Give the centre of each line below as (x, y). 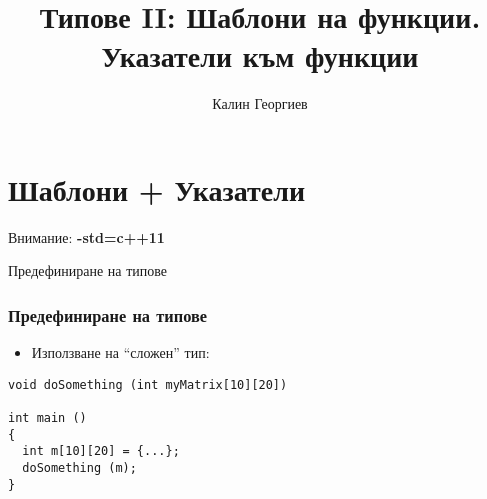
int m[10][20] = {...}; (101, 451)
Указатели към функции (260, 55)
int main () (47, 418)
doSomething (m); (79, 468)
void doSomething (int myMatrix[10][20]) (148, 384)
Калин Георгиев (260, 103)
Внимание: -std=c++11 (86, 236)
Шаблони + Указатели (157, 188)
